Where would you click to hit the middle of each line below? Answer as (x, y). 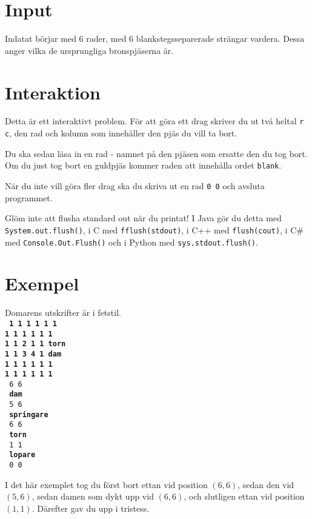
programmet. (29, 197)
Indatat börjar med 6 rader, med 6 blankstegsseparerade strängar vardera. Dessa (155, 39)
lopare (22, 455)
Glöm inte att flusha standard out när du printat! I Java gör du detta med (143, 218)
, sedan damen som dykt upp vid (93, 496)
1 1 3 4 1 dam (33, 354)
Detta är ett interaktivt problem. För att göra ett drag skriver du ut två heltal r (154, 121)
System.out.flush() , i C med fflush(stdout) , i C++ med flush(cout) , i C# (154, 229)
